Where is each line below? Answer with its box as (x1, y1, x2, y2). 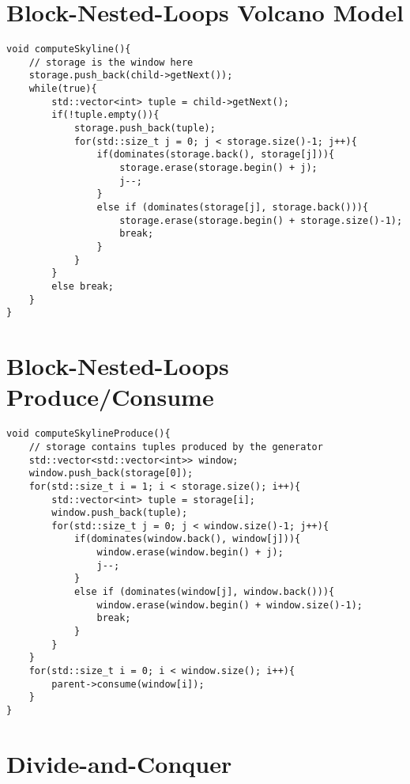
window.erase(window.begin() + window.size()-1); (96, 599, 363, 611)
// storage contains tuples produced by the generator (28, 441, 323, 453)
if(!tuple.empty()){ (51, 109, 160, 121)
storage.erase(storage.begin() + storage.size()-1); (119, 214, 403, 226)
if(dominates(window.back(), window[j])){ (73, 533, 301, 545)
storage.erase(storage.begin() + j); (119, 162, 318, 174)
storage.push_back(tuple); (73, 123, 216, 134)
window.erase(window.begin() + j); (96, 547, 284, 559)
